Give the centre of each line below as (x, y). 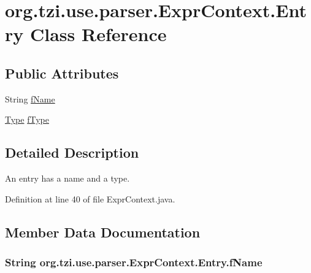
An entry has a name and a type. (67, 178)
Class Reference (98, 34)
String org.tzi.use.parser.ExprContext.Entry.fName (134, 262)
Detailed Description (72, 152)
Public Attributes (62, 73)
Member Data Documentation (103, 232)
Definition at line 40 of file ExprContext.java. (90, 198)
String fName (30, 98)
